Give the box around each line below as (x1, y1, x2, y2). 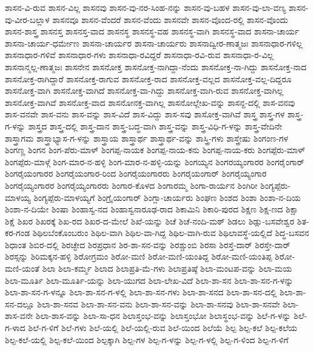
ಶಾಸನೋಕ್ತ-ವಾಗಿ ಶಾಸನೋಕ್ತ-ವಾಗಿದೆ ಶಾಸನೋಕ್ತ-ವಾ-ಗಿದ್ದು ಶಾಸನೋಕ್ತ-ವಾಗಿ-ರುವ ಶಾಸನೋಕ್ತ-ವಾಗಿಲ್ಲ (5, 84, 284, 97)
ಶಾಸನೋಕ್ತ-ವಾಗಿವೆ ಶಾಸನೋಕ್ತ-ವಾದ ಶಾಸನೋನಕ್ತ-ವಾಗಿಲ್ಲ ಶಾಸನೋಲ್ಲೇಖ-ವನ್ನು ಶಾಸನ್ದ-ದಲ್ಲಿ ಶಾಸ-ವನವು (5, 96, 295, 108)
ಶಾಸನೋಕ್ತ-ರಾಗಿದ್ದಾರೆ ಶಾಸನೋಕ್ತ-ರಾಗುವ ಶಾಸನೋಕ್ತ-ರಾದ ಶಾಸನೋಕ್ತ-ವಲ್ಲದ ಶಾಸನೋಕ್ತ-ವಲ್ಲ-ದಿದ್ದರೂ (5, 72, 292, 85)
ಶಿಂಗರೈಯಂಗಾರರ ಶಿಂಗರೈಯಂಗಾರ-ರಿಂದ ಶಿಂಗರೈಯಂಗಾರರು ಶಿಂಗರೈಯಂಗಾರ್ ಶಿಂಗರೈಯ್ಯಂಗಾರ (5, 167, 267, 180)
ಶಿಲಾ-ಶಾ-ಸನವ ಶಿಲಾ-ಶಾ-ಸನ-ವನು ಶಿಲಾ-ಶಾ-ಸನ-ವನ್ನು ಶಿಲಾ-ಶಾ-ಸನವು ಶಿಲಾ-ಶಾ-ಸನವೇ (37, 297, 280, 310)
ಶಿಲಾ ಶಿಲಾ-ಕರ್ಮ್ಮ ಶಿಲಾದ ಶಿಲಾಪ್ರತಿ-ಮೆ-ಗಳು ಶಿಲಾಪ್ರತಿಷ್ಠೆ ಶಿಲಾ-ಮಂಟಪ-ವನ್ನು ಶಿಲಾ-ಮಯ (42, 262, 292, 275)
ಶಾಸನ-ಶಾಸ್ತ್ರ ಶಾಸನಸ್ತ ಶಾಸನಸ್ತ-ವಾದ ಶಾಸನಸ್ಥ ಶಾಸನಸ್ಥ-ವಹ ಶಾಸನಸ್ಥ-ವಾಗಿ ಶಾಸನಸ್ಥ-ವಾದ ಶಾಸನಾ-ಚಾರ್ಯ (5, 25, 299, 38)
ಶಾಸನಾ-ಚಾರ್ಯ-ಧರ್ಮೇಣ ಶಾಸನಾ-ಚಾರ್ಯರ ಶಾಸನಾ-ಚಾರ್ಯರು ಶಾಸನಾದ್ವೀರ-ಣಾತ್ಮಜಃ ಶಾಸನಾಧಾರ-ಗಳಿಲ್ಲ (5, 36, 303, 49)
